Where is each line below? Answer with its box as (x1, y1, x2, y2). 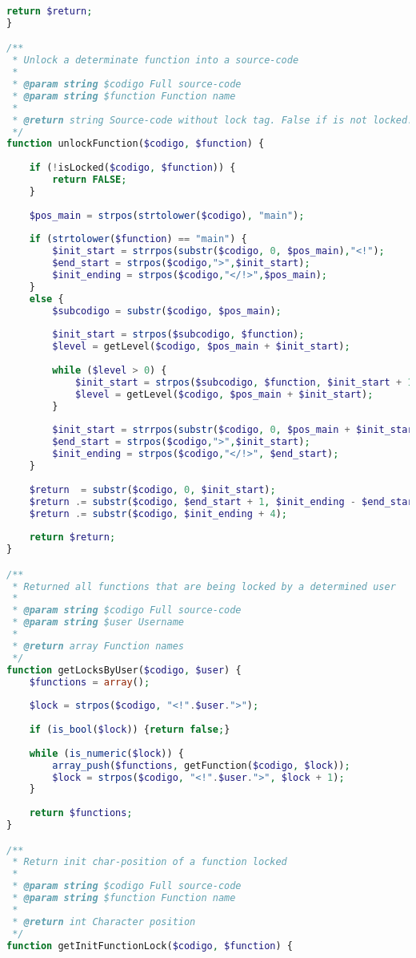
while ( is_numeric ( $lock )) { (29, 747, 184, 759)
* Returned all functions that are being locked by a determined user (12, 580, 396, 592)
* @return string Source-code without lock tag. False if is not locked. (12, 114, 414, 126)
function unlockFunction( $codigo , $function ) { (6, 138, 265, 150)
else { (29, 293, 64, 305)
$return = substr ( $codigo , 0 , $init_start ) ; (29, 483, 276, 495)
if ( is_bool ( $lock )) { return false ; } (29, 724, 230, 736)
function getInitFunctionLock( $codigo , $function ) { (6, 940, 294, 952)
